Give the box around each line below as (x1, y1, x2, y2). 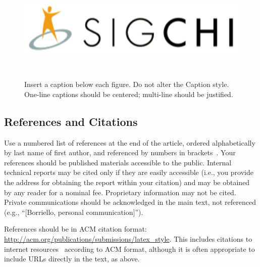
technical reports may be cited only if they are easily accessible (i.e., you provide (4, 167, 253, 177)
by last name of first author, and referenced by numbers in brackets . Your (4, 147, 236, 158)
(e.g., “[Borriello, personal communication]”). (4, 206, 143, 217)
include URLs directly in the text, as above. (4, 253, 140, 264)
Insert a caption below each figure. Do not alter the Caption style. (24, 79, 229, 90)
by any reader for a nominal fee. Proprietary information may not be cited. (4, 187, 236, 197)
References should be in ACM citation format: (4, 224, 147, 234)
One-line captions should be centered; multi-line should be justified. (24, 88, 233, 99)
